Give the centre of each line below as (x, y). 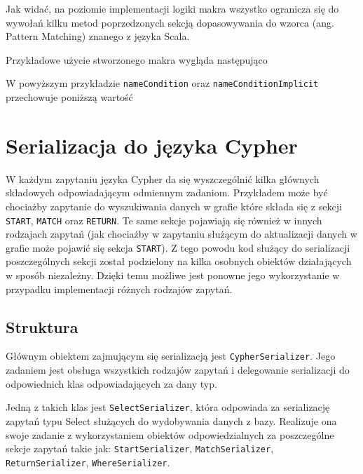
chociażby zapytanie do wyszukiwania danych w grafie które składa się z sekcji (174, 206)
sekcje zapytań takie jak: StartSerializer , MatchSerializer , (140, 448)
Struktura (42, 326)
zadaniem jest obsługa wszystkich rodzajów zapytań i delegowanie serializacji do (178, 370)
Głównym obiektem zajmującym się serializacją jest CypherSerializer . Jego (171, 356)
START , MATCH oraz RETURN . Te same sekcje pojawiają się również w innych (164, 220)
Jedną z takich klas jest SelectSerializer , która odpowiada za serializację (168, 407)
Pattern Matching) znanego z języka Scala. (98, 36)
